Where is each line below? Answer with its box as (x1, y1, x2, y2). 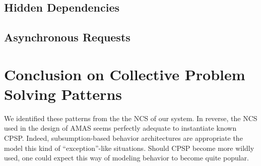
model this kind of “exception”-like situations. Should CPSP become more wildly (4, 142, 254, 153)
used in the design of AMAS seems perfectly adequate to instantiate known (4, 123, 237, 133)
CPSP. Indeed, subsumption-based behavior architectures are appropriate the (4, 133, 243, 143)
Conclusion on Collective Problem (4, 64, 245, 84)
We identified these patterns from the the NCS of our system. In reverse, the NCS (4, 113, 257, 123)
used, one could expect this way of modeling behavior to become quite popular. (4, 152, 249, 163)
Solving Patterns (4, 83, 122, 104)
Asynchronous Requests (4, 29, 130, 45)
